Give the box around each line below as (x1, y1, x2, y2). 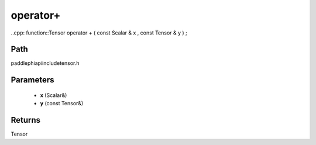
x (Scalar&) (40, 91, 67, 99)
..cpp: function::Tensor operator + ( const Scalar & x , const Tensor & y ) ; (11, 29, 187, 36)
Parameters (11, 75, 54, 85)
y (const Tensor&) (40, 100, 84, 107)
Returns (11, 115, 41, 125)
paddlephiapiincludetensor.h (11, 60, 80, 67)
